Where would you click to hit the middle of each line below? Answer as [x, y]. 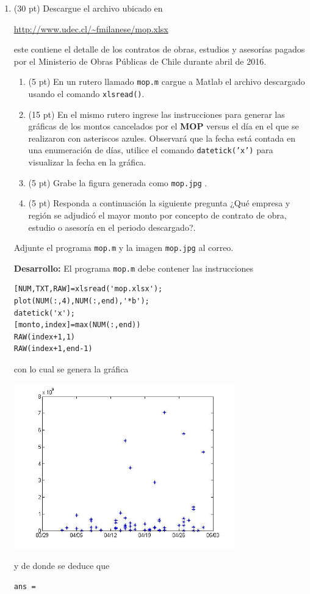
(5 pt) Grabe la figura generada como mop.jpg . [118, 182]
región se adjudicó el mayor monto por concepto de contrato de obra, [157, 215]
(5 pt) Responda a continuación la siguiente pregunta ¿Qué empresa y [159, 203]
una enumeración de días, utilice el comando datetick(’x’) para [151, 150]
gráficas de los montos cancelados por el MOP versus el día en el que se [164, 126]
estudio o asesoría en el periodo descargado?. [112, 227]
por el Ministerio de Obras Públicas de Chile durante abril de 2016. [140, 61]
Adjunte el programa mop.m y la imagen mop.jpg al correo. [124, 248]
